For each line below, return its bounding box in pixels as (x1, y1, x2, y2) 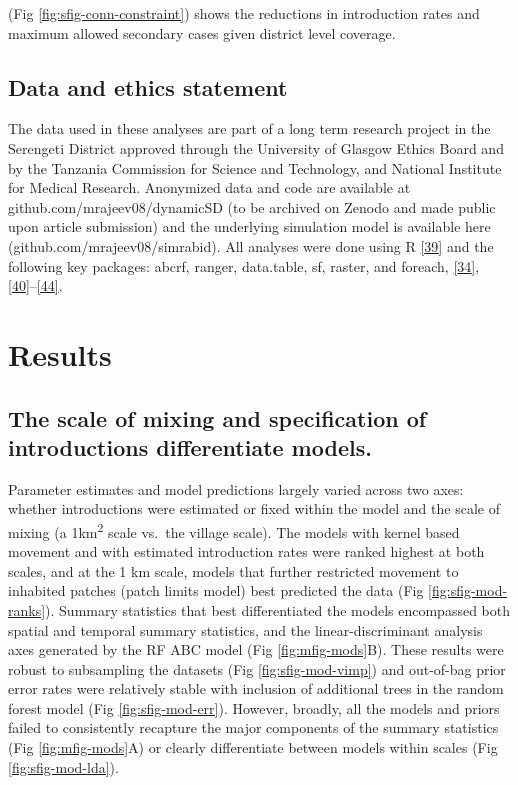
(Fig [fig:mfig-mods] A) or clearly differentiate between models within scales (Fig (8, 737, 498, 758)
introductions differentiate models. (8, 431, 372, 462)
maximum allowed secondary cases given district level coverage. (8, 22, 396, 43)
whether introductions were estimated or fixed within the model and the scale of (8, 498, 500, 519)
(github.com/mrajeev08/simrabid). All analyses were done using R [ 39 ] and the (8, 235, 494, 256)
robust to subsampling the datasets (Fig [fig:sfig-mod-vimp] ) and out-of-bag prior (8, 658, 506, 679)
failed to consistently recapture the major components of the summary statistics (8, 717, 499, 738)
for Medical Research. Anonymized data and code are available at (8, 177, 411, 198)
